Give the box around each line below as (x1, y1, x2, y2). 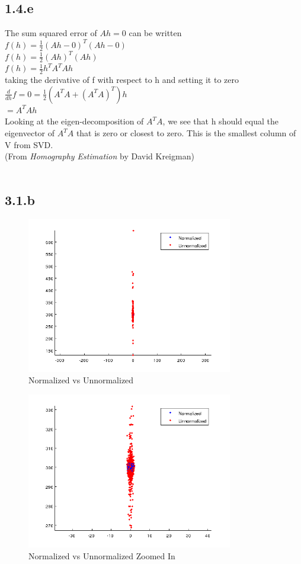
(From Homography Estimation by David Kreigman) (5, 150, 194, 162)
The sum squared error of (5, 27, 97, 39)
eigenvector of (5, 127, 55, 139)
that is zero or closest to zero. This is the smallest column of (76, 127, 296, 139)
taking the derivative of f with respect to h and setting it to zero (5, 73, 239, 86)
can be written (129, 27, 182, 39)
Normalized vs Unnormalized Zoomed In (28, 549, 175, 562)
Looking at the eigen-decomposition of (5, 115, 144, 127)
